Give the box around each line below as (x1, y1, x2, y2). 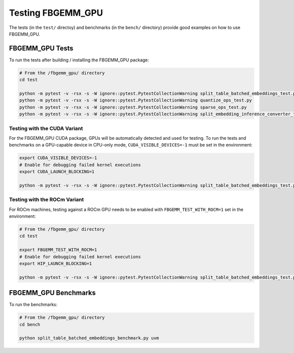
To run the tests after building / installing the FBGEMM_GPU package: (9, 57, 149, 63)
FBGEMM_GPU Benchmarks (9, 289, 96, 297)
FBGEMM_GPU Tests (9, 44, 73, 52)
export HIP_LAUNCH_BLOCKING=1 (19, 260, 92, 266)
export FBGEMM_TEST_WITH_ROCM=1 (19, 247, 98, 252)
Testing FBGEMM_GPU (9, 7, 103, 18)
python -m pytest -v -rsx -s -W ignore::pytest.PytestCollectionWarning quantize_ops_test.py (19, 98, 252, 103)
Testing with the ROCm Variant (9, 196, 84, 203)
